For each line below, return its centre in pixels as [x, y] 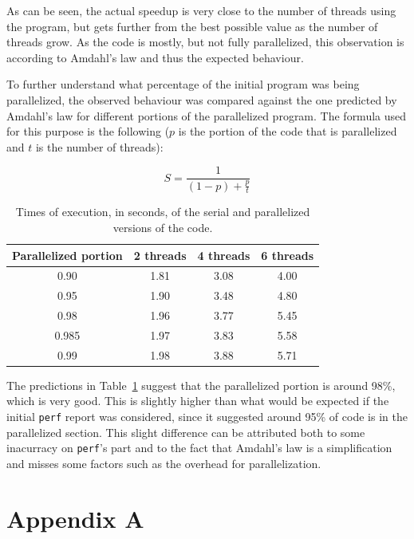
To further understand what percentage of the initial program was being [183, 84]
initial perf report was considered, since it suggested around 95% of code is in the [207, 417]
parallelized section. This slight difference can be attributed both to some [186, 432]
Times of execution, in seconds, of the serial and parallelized [163, 212]
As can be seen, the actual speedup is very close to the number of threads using [201, 10]
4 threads [224, 255]
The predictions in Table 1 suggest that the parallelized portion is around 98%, [201, 385]
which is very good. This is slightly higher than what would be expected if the [198, 401]
